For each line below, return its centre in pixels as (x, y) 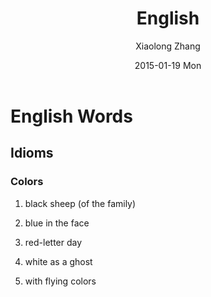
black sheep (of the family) (80, 203)
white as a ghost (58, 261)
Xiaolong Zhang (168, 46)
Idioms (32, 153)
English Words (71, 116)
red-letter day (53, 242)
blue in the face (57, 223)
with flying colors (60, 281)
